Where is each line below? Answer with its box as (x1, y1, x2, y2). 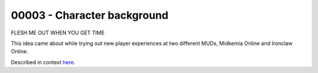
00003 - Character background (11, 9, 169, 22)
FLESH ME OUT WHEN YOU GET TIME (11, 29, 105, 36)
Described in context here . (11, 58, 76, 65)
